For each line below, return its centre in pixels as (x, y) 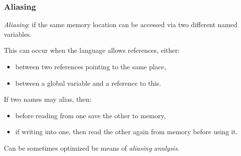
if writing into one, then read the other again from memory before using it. (127, 132)
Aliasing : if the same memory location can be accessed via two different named (121, 24)
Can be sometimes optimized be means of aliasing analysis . (92, 148)
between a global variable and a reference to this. (88, 83)
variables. (18, 34)
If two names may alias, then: (48, 99)
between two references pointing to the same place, (91, 66)
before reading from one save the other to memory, (90, 115)
